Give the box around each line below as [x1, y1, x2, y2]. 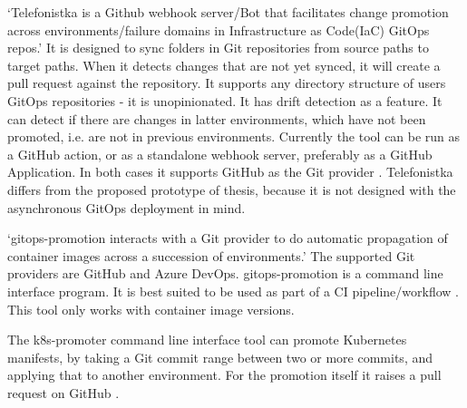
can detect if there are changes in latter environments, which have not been [7, 109, 426, 128]
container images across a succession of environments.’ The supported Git [7, 246, 415, 265]
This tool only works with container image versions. [7, 299, 295, 318]
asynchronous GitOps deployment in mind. [7, 198, 246, 217]
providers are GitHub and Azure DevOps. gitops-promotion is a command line [7, 264, 443, 283]
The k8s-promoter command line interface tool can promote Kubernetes [7, 330, 407, 349]
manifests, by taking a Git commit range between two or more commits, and [7, 347, 433, 366]
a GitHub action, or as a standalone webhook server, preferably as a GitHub [7, 144, 433, 163]
